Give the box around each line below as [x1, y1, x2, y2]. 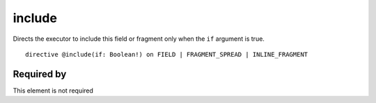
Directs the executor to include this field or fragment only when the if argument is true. [13, 35, 265, 43]
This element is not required [13, 86, 94, 95]
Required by [13, 68, 67, 79]
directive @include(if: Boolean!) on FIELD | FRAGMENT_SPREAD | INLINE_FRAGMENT [25, 50, 308, 58]
